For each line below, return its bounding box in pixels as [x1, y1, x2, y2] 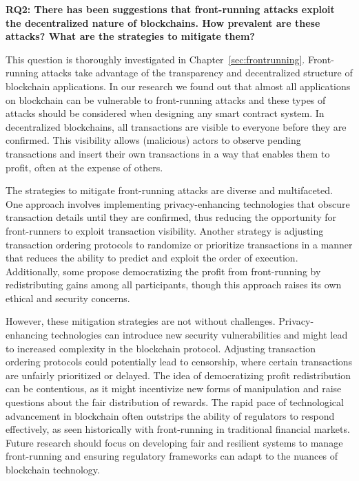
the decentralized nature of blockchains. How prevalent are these [6, 15, 320, 30]
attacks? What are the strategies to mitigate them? [6, 29, 255, 43]
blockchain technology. [6, 462, 100, 476]
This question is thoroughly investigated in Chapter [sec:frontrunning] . [6, 52, 305, 66]
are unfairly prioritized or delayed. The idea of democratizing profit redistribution [6, 367, 351, 382]
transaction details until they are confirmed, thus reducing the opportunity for [6, 210, 337, 224]
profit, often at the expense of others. [6, 160, 163, 174]
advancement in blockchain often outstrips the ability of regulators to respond [6, 408, 335, 423]
